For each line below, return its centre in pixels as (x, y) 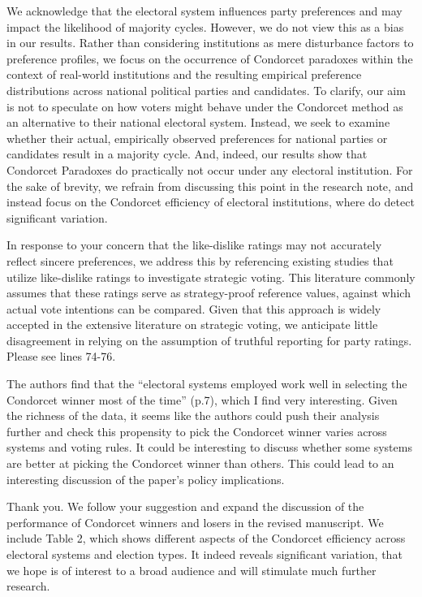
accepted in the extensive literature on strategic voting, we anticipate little (192, 324)
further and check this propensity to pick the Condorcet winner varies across (197, 431)
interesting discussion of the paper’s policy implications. (146, 479)
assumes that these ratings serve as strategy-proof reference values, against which (209, 293)
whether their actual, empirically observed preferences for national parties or (197, 138)
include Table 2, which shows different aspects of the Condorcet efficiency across (206, 538)
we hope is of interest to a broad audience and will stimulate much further (192, 570)
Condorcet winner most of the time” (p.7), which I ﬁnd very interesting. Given (202, 399)
